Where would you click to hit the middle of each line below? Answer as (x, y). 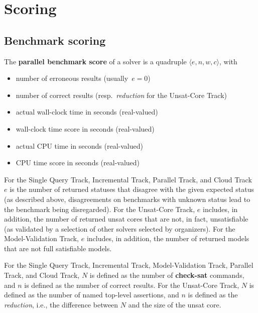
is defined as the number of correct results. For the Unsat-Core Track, (132, 285)
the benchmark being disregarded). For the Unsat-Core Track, (100, 209)
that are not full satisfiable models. (58, 248)
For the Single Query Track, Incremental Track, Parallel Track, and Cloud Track (128, 179)
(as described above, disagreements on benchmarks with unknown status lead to (127, 199)
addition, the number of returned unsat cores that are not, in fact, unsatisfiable (126, 219)
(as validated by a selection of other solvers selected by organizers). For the (120, 228)
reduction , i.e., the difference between (61, 304)
